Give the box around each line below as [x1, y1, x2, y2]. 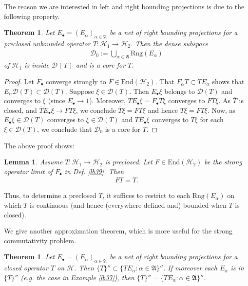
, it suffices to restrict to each [102, 190, 190, 200]
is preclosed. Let [105, 157, 153, 167]
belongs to [164, 86, 195, 96]
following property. [4, 11, 60, 21]
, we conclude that [37, 124, 92, 134]
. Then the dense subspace [131, 38, 208, 48]
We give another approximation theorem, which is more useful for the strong [4, 226, 233, 236]
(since [48, 95, 65, 106]
